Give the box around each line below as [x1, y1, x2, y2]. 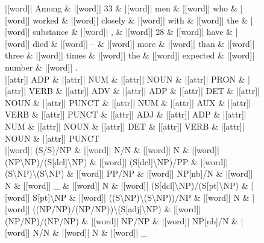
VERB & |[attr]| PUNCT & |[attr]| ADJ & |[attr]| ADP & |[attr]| [5, 108, 247, 121]
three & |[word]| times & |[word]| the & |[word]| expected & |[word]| [5, 49, 255, 62]
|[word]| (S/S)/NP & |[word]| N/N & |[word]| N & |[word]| [5, 144, 219, 156]
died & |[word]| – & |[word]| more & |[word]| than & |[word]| [33, 37, 255, 49]
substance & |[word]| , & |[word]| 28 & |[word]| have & [33, 25, 233, 38]
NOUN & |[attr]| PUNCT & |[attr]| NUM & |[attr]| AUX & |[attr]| [5, 96, 251, 109]
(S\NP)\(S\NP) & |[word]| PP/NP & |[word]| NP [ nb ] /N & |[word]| [5, 167, 253, 180]
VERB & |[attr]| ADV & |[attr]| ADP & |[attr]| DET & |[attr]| [28, 84, 260, 97]
